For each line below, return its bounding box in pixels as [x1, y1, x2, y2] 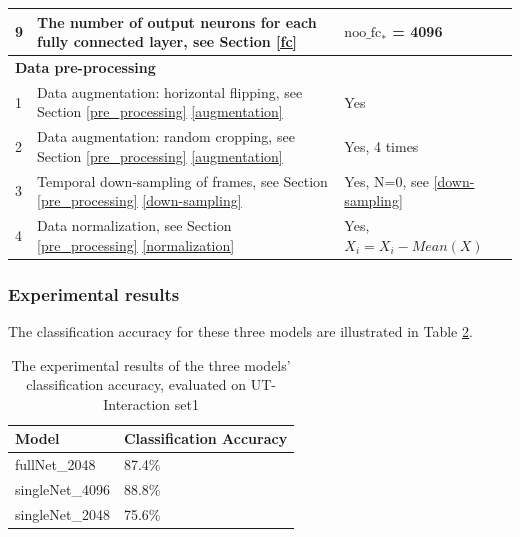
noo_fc [344, 26, 382, 41]
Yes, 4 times [344, 136, 419, 157]
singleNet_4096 [15, 479, 110, 500]
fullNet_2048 [15, 454, 96, 475]
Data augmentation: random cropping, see [37, 126, 295, 147]
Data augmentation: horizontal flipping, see [37, 81, 303, 102]
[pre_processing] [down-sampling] [37, 190, 242, 211]
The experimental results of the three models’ [11, 354, 291, 375]
